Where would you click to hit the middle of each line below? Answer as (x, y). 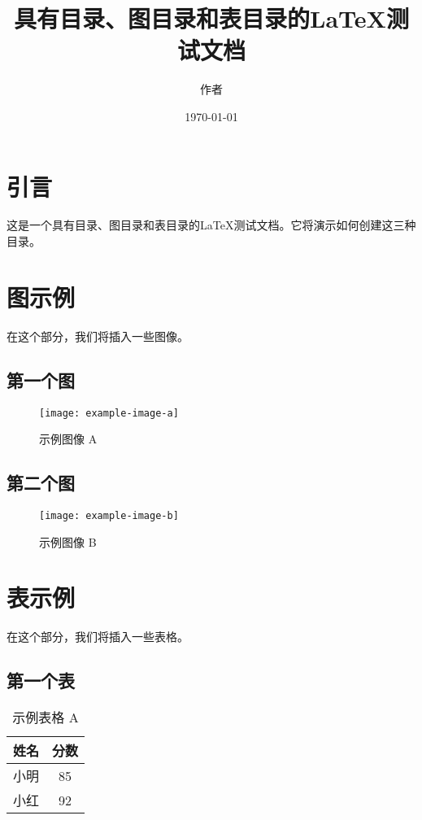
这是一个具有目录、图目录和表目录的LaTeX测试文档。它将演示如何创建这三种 (211, 225)
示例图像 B (68, 541)
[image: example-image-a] (109, 413)
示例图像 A (68, 439)
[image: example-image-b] (109, 516)
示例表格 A (46, 717)
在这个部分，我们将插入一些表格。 (98, 637)
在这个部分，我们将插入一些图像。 (98, 336)
